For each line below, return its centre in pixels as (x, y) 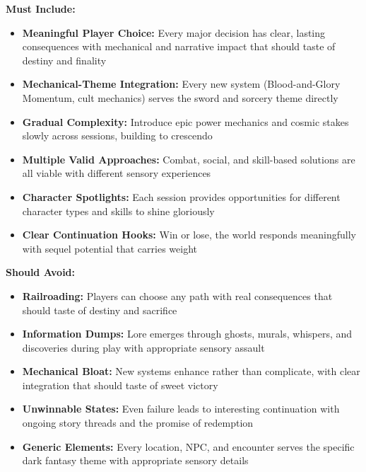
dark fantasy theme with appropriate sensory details (135, 460)
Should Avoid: (41, 272)
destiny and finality (64, 60)
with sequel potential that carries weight (110, 248)
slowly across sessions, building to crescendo (117, 136)
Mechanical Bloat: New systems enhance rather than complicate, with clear (191, 371)
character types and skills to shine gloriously (118, 211)
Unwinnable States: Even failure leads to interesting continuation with (181, 409)
